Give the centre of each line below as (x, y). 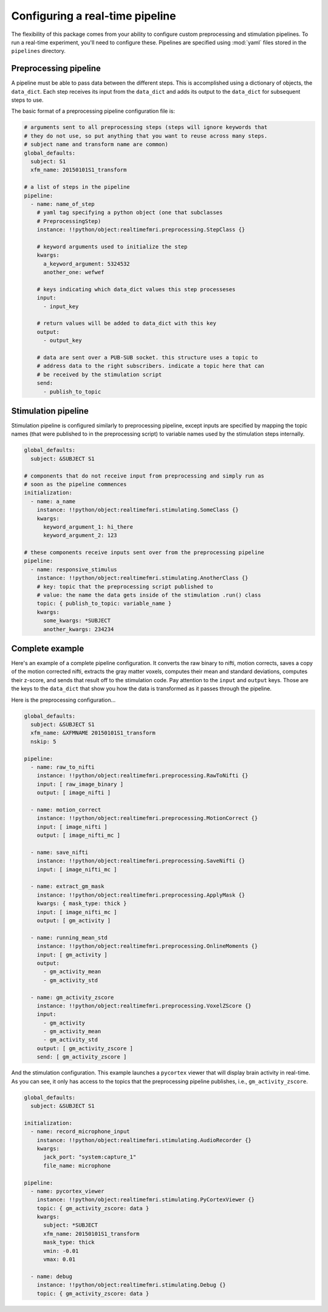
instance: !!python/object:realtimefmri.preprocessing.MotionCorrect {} (147, 818)
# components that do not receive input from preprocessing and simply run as (144, 476)
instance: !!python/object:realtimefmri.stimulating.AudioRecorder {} (144, 1140)
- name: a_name (53, 501)
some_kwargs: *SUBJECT (77, 621)
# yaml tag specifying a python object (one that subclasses (130, 213)
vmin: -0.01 (61, 1251)
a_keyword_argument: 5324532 (87, 264)
